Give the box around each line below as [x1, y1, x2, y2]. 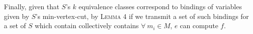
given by [4, 11, 29, 21]
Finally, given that [4, 1, 59, 11]
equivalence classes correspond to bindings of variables [78, 1, 242, 11]
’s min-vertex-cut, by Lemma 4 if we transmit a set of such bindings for [35, 11, 249, 21]
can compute [180, 20, 219, 31]
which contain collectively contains [34, 20, 139, 31]
